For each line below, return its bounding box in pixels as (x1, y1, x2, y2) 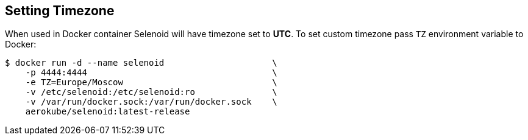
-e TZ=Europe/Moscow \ (25, 77, 277, 88)
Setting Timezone (5, 3, 115, 18)
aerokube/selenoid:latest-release (25, 107, 190, 117)
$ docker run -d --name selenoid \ (5, 58, 277, 68)
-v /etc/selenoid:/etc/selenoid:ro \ (25, 87, 277, 97)
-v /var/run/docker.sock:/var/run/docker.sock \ (25, 97, 277, 107)
